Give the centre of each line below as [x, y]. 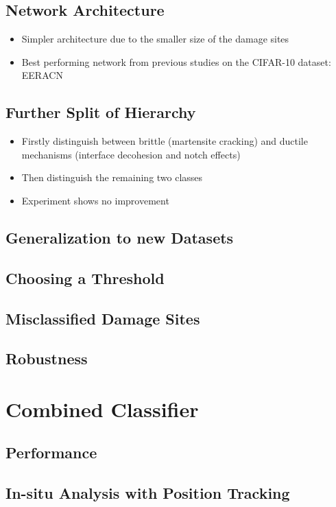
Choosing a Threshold [85, 278]
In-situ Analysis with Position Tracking [148, 493]
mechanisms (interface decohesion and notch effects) [131, 154]
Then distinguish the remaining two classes [112, 177]
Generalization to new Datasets [120, 237]
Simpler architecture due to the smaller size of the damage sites [155, 39]
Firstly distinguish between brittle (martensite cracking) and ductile [165, 141]
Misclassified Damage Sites [103, 318]
